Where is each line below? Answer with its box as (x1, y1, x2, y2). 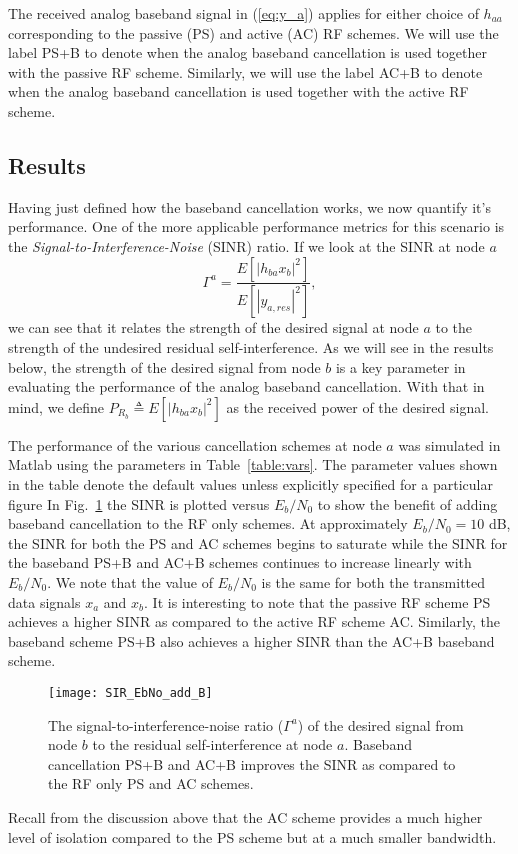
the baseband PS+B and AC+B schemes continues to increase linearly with (8, 552, 472, 573)
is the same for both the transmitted (261, 571, 486, 592)
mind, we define (8, 396, 105, 417)
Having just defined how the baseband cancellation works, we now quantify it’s (8, 196, 491, 217)
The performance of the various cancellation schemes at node (8, 434, 382, 455)
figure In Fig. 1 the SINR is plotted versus (8, 493, 270, 514)
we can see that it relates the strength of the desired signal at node (8, 317, 419, 338)
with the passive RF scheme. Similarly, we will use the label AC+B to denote (8, 61, 483, 82)
